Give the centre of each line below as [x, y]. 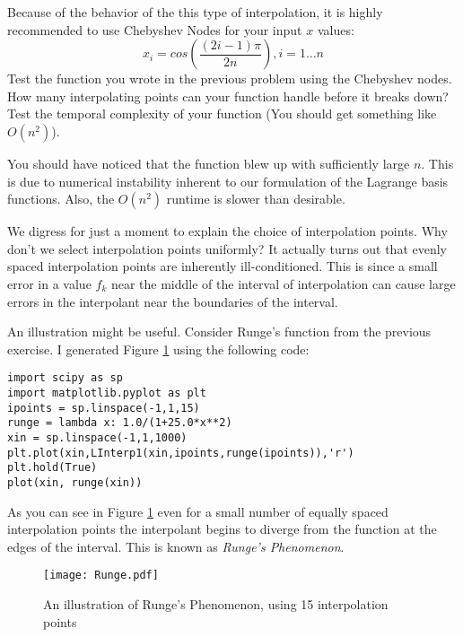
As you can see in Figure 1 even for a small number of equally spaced [198, 511]
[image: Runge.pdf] [101, 576]
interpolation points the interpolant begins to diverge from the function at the [222, 529]
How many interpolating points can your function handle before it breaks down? [228, 96]
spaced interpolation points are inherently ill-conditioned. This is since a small [223, 266]
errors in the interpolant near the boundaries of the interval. [173, 301]
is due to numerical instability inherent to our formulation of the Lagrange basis [228, 181]
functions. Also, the [61, 199]
